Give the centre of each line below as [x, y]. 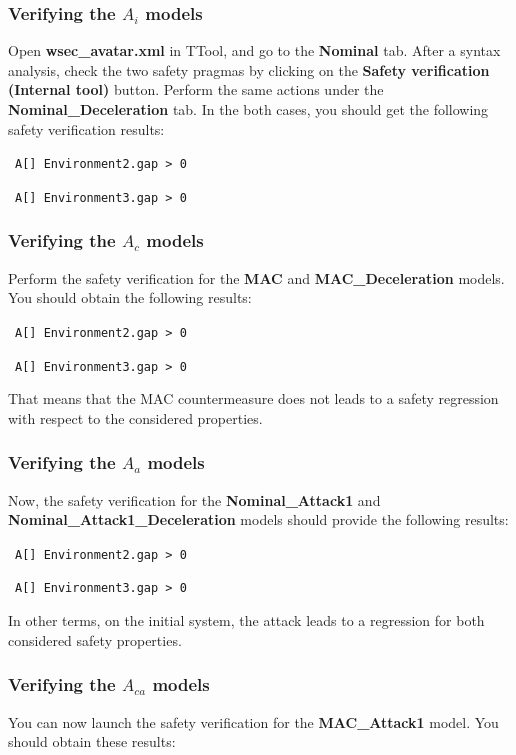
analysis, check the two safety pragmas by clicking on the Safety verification [249, 69]
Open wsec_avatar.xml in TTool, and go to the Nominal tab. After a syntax [254, 50]
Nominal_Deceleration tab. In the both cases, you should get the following [248, 109]
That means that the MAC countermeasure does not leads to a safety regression [253, 398]
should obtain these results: [92, 741]
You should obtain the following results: [130, 297]
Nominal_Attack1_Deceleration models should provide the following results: [258, 519]
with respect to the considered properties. [135, 417]
